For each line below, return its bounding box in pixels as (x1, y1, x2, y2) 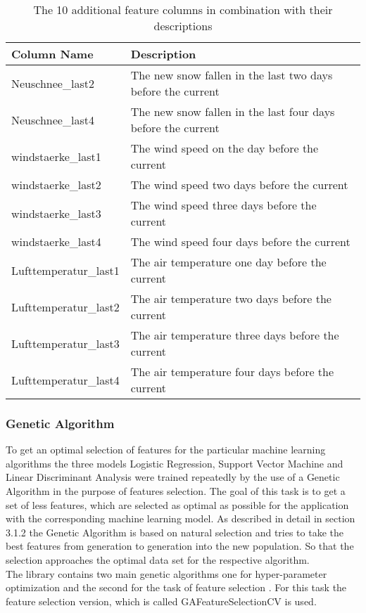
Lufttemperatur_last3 (11, 335, 120, 351)
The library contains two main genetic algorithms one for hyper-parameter (6, 566, 327, 581)
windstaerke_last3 (11, 205, 101, 221)
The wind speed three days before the (130, 197, 317, 213)
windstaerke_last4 (11, 233, 101, 250)
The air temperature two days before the (130, 290, 332, 306)
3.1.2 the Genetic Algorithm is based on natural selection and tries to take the (6, 524, 344, 539)
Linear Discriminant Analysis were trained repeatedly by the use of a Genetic (6, 470, 340, 484)
